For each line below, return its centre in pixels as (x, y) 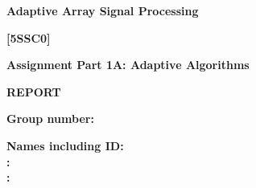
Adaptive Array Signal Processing (103, 10)
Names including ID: (65, 145)
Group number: (50, 119)
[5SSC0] (29, 37)
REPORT (34, 91)
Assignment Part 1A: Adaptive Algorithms (128, 65)
